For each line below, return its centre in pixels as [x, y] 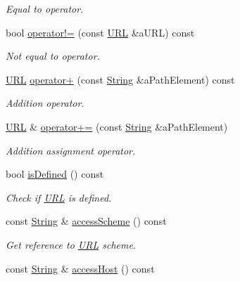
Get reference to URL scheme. [71, 244]
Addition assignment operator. [71, 150]
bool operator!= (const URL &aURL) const [100, 32]
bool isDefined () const [55, 174]
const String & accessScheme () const [86, 221]
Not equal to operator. [53, 56]
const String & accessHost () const [80, 268]
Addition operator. [45, 103]
